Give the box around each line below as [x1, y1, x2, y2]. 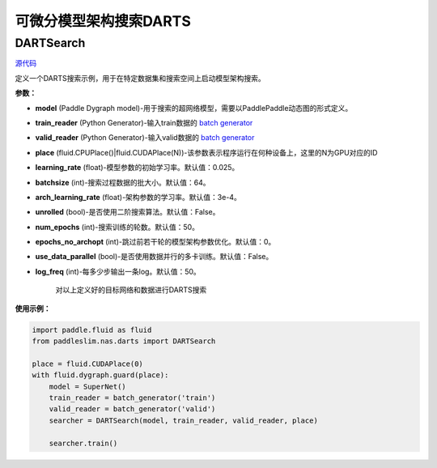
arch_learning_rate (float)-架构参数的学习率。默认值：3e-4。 [35, 192, 242, 202]
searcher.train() [49, 438, 118, 448]
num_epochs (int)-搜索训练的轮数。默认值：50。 [35, 222, 200, 232]
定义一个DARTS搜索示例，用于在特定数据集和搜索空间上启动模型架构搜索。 [15, 73, 266, 83]
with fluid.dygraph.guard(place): [32, 371, 169, 380]
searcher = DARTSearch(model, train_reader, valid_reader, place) [49, 415, 319, 425]
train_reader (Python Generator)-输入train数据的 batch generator [35, 117, 253, 127]
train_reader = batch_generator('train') [49, 393, 216, 402]
